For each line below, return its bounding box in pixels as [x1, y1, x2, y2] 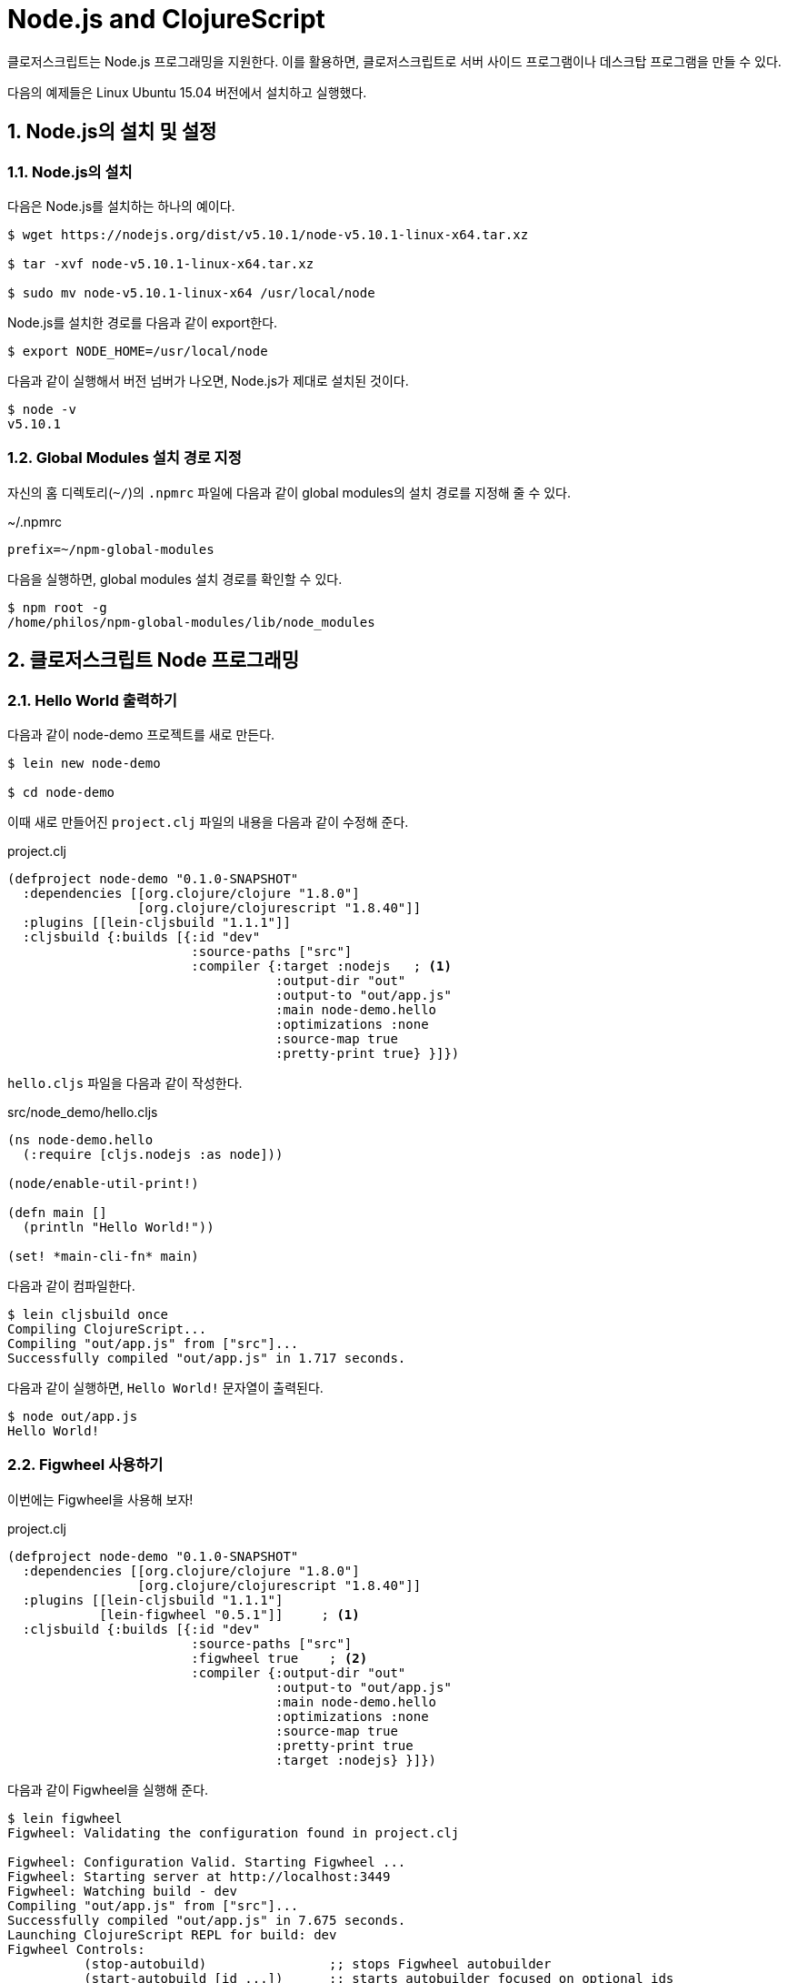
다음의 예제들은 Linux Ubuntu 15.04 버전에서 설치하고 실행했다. [7, 84, 367, 100]
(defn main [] [7, 1204, 107, 1220]
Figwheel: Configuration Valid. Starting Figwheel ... [7, 1854, 406, 1869]
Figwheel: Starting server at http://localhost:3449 [7, 1868, 391, 1884]
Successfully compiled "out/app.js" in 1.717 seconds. [7, 1350, 406, 1365]
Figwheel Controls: [7, 1941, 145, 1957]
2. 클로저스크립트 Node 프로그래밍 [7, 649, 299, 672]
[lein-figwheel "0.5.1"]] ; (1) [99, 1606, 360, 1622]
